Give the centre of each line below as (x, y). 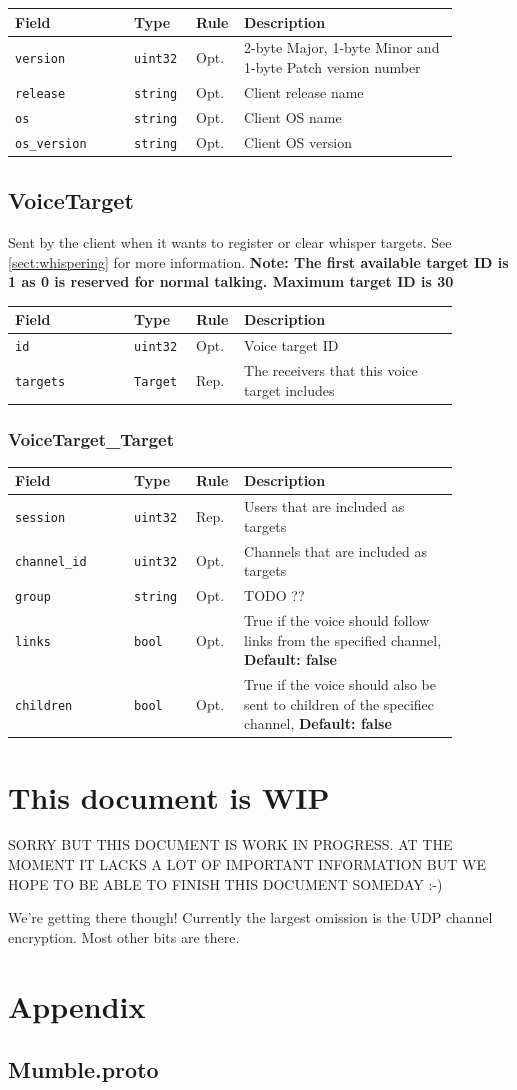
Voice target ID (291, 345)
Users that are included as (324, 506)
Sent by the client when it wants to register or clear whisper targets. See (230, 241)
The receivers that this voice (331, 369)
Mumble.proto (83, 1069)
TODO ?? (274, 595)
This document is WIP (169, 796)
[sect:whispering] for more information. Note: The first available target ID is (258, 261)
